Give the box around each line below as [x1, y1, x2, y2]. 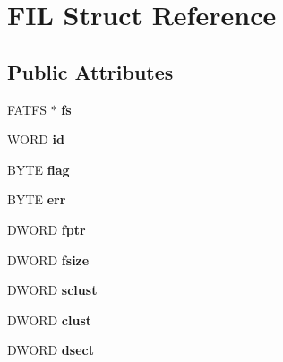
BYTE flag [7, 159, 70, 178]
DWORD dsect [7, 340, 94, 359]
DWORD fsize [7, 250, 90, 269]
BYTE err [7, 190, 66, 209]
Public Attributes [7, 57, 174, 85]
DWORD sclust [7, 280, 98, 299]
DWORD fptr [7, 220, 86, 238]
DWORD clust [7, 310, 92, 329]
